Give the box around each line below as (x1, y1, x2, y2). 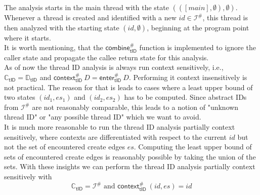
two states (4, 92, 35, 102)
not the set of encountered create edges (4, 141, 125, 152)
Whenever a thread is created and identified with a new (4, 12, 177, 22)
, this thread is (202, 12, 248, 22)
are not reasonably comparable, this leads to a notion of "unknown (32, 101, 239, 112)
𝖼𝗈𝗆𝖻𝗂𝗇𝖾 (105, 45, 130, 52)
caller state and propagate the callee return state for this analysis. (4, 52, 209, 62)
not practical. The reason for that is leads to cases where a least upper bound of (4, 82, 253, 92)
